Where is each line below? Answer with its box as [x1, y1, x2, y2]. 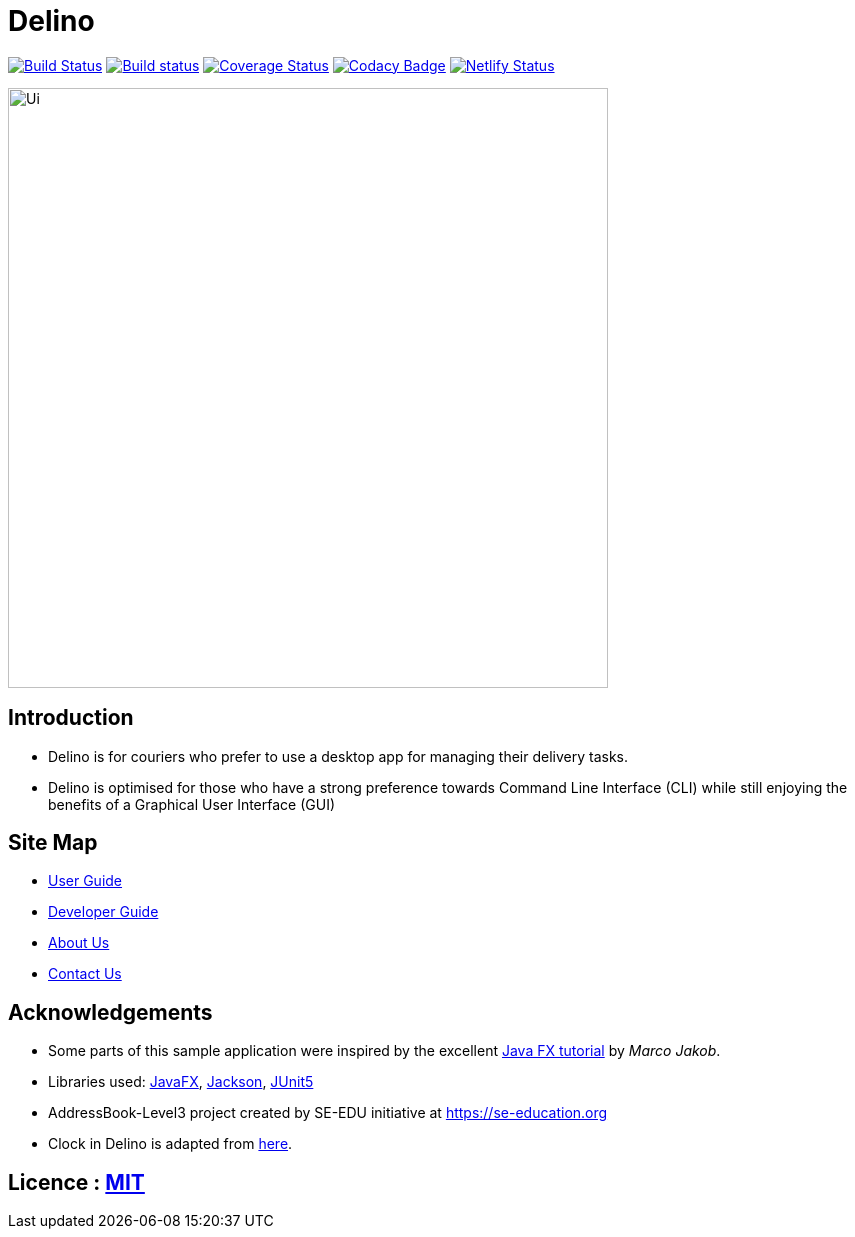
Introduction [8, 705, 134, 731]
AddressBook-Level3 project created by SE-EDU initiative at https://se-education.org [48, 1104, 608, 1122]
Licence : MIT [8, 1169, 145, 1195]
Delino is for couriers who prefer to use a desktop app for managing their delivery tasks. [48, 747, 628, 765]
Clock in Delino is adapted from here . [48, 1135, 293, 1153]
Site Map [8, 830, 98, 856]
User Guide [48, 872, 123, 890]
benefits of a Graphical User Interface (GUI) [48, 795, 336, 813]
